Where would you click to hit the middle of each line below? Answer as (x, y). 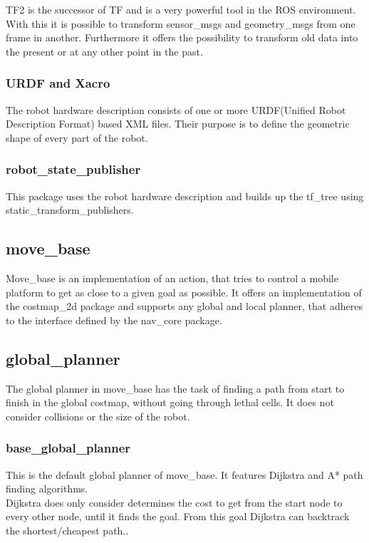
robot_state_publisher (73, 169)
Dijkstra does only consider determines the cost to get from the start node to (174, 502)
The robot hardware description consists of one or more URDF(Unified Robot (176, 109)
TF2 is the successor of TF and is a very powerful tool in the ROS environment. (181, 9)
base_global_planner (68, 448)
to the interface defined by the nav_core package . (114, 320)
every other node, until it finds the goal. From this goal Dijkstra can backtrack (178, 516)
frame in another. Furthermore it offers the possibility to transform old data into (182, 37)
